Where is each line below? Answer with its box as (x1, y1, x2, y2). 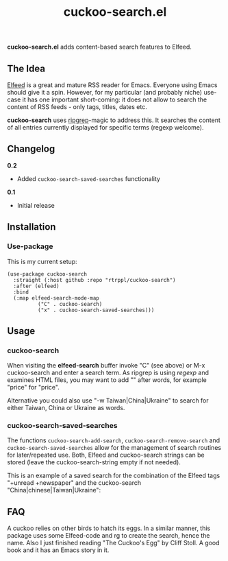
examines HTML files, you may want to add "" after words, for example (7, 376, 207, 384)
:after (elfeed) (13, 283, 60, 289)
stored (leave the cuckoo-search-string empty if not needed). (7, 458, 181, 466)
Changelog (7, 143, 55, 155)
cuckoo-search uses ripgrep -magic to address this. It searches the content (7, 116, 221, 124)
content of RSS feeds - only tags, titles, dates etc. (7, 103, 147, 110)
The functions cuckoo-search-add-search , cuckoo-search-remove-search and (7, 436, 220, 444)
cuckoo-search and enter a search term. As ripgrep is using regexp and (7, 368, 210, 377)
